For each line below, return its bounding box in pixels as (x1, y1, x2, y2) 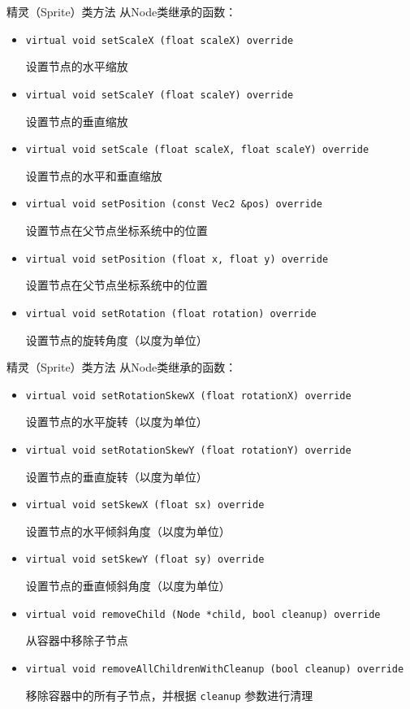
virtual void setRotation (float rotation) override (25, 307, 317, 320)
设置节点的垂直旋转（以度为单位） (25, 468, 208, 485)
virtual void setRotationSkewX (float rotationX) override (25, 389, 352, 402)
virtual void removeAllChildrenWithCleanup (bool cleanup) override (25, 663, 404, 675)
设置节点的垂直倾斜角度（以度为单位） (25, 577, 231, 594)
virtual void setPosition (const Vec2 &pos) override (25, 198, 322, 211)
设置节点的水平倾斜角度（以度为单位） (25, 522, 231, 539)
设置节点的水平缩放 (25, 58, 128, 75)
